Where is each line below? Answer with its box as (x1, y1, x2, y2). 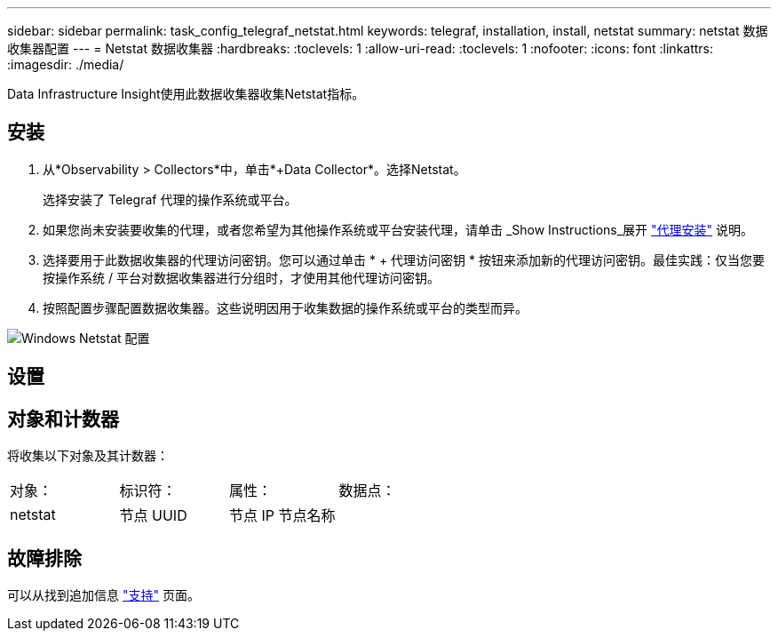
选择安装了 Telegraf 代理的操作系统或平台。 (43, 191, 298, 207)
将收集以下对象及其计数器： (7, 448, 169, 464)
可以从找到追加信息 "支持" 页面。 (7, 586, 200, 602)
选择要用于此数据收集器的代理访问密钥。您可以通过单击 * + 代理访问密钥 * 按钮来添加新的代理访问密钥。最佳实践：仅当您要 (43, 251, 765, 267)
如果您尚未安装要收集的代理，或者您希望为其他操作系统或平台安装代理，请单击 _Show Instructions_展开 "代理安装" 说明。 (43, 221, 753, 237)
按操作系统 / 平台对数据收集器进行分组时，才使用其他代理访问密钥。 (43, 269, 440, 285)
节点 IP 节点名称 (229, 506, 336, 525)
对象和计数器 (7, 407, 119, 430)
